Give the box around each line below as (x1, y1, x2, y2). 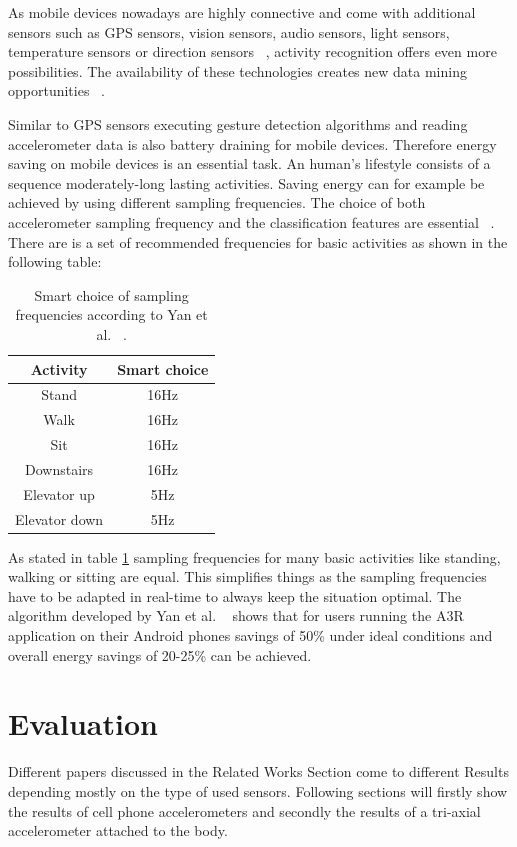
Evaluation (8, 703, 158, 744)
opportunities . (8, 80, 105, 101)
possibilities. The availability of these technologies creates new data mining (8, 60, 467, 81)
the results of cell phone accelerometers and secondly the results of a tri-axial (8, 800, 481, 821)
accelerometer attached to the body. (8, 820, 228, 841)
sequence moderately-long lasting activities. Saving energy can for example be (8, 172, 485, 193)
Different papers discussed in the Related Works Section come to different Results (8, 761, 509, 782)
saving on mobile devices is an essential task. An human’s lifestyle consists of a (8, 153, 491, 174)
